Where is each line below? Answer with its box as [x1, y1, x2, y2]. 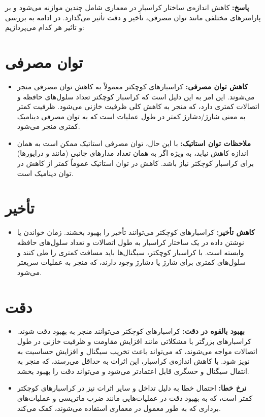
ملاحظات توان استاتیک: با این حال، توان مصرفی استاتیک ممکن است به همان [17, 137, 251, 148]
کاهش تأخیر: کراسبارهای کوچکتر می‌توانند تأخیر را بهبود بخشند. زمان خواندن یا [17, 227, 255, 237]
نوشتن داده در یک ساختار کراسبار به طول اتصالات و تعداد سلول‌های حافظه [17, 236, 244, 247]
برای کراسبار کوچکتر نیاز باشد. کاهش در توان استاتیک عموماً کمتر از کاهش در [17, 158, 254, 168]
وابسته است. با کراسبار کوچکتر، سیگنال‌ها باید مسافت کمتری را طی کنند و [17, 247, 244, 257]
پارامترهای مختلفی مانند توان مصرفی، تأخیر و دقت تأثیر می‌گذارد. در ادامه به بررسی [5, 12, 261, 22]
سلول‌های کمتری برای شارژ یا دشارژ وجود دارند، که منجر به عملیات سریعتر [17, 257, 246, 267]
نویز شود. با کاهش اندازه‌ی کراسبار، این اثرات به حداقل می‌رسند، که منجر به [17, 356, 250, 366]
